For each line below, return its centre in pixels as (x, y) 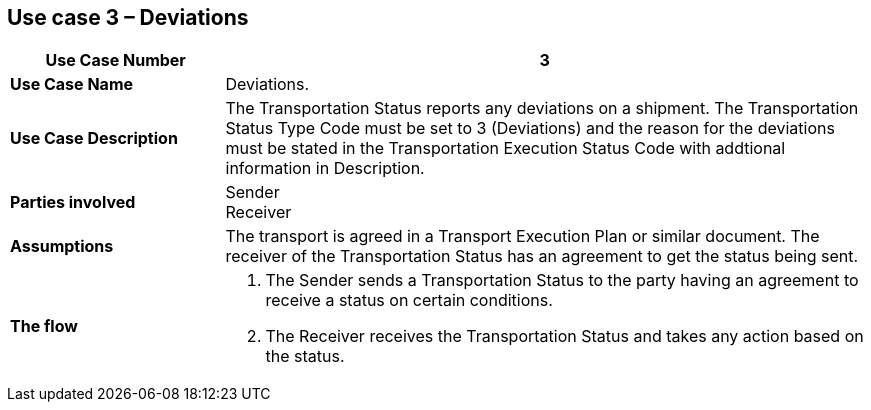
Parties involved (73, 202)
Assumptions (62, 246)
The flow (44, 326)
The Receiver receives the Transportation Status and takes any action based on (564, 336)
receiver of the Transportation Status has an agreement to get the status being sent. (542, 256)
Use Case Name (72, 84)
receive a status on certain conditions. (409, 300)
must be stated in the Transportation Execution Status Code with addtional (505, 148)
